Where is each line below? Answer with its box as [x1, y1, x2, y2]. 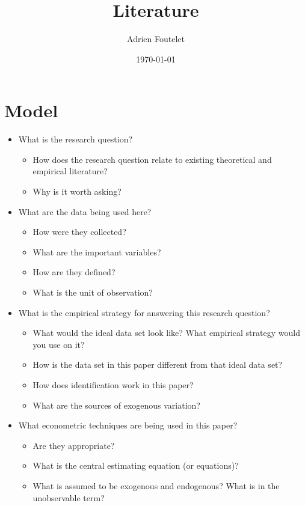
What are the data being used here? [18, 205, 152, 218]
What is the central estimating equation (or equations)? [32, 459, 239, 472]
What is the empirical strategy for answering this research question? [18, 306, 270, 319]
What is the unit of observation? [32, 286, 153, 298]
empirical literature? [32, 165, 108, 177]
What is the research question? [18, 133, 133, 145]
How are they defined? [32, 266, 116, 278]
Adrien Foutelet [127, 32, 185, 45]
